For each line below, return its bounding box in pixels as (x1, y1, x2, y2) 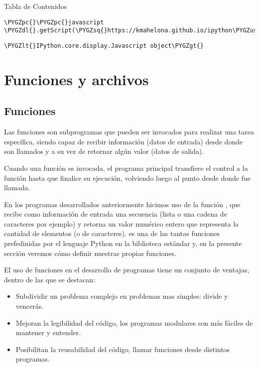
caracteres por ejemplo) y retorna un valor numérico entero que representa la (4, 218, 239, 229)
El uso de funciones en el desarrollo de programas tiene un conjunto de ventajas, (4, 264, 250, 275)
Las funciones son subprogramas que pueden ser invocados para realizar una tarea (4, 126, 254, 137)
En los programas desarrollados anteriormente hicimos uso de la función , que (4, 199, 241, 209)
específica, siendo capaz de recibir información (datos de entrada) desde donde (4, 136, 243, 146)
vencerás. (15, 301, 44, 311)
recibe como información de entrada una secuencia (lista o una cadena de (4, 209, 227, 219)
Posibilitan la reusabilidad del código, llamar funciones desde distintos (15, 344, 230, 354)
